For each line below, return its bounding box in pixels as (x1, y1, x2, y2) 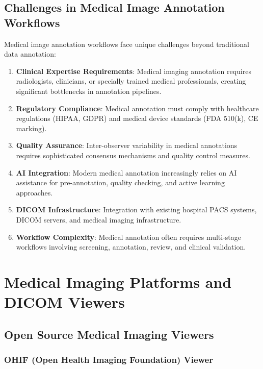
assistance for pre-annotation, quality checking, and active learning (16, 177, 225, 188)
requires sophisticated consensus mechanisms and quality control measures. (16, 150, 250, 160)
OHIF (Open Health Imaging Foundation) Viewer (4, 353, 213, 365)
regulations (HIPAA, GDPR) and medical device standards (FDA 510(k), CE (16, 113, 258, 124)
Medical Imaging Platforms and (4, 271, 232, 292)
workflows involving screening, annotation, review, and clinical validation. (16, 241, 246, 252)
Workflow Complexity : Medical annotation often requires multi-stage (16, 231, 242, 242)
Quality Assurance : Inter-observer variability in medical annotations (16, 140, 238, 151)
